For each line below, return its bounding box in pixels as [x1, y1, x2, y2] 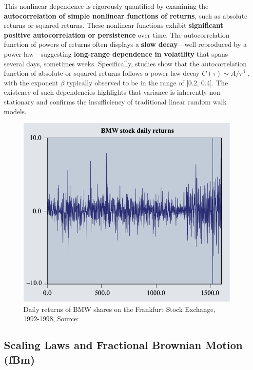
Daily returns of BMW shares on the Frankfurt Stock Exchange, [23, 304, 215, 314]
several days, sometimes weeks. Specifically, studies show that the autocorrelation [4, 58, 247, 68]
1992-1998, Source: [23, 313, 79, 324]
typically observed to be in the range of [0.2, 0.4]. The [66, 77, 228, 87]
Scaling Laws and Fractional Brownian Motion [4, 337, 243, 352]
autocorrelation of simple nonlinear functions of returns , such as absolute [4, 10, 248, 21]
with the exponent [4, 77, 58, 87]
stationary [4, 96, 34, 106]
